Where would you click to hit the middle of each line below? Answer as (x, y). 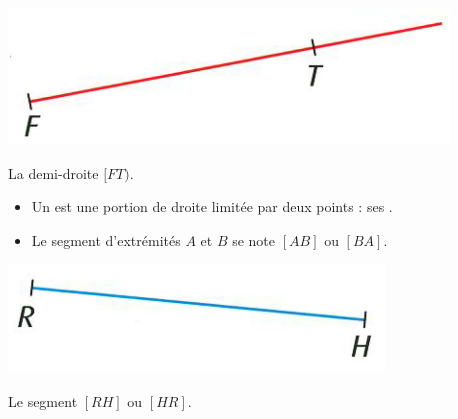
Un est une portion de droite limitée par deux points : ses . (212, 206)
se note (254, 239)
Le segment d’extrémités (106, 239)
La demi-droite (53, 172)
